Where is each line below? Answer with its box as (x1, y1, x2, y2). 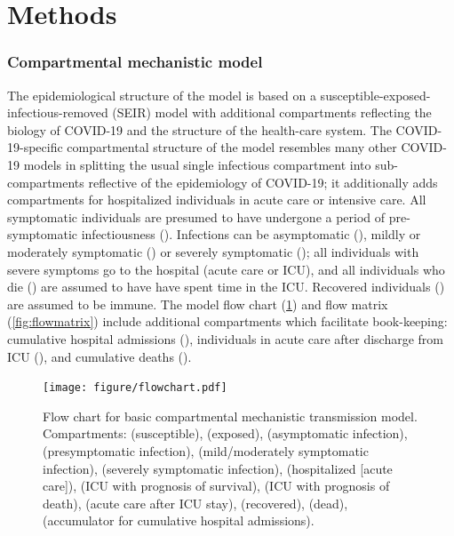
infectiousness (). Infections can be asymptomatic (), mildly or (81, 225, 421, 244)
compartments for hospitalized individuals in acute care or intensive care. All (7, 190, 426, 209)
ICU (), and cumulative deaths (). (7, 347, 192, 365)
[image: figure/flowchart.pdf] (43, 381, 227, 395)
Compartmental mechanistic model (7, 51, 263, 73)
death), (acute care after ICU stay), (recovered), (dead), (43, 493, 348, 512)
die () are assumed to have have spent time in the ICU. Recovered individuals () (7, 277, 445, 296)
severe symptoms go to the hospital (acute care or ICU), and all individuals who (7, 260, 445, 278)
